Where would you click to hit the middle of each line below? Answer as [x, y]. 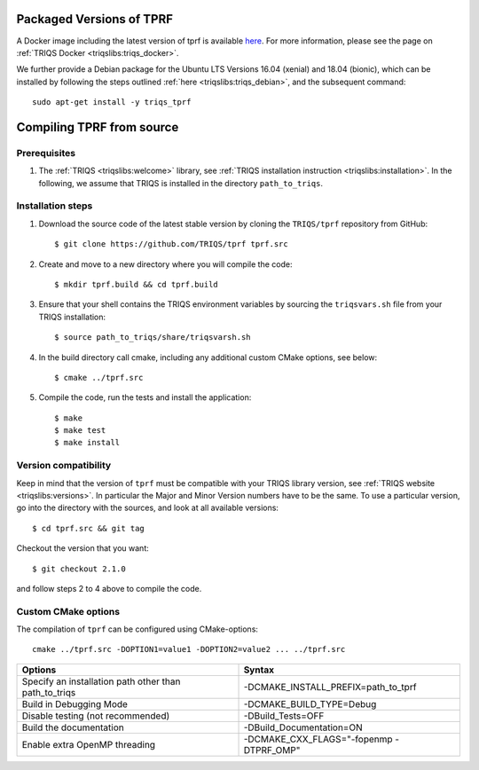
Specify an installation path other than [101, 681]
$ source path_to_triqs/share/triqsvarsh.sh [153, 338]
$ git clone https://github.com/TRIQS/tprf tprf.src [171, 244]
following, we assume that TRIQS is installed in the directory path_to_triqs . [181, 183]
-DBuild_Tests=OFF [284, 716]
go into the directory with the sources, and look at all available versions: [148, 508]
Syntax [259, 670]
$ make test [80, 431]
